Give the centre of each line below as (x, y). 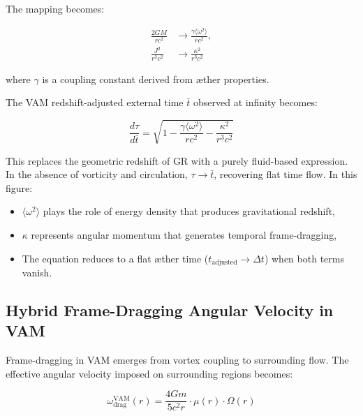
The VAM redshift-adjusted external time (95, 102)
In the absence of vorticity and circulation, (97, 174)
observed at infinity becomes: (255, 102)
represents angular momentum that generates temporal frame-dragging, (184, 235)
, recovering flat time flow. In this (286, 174)
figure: (19, 187)
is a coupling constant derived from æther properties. (156, 79)
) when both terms (304, 258)
